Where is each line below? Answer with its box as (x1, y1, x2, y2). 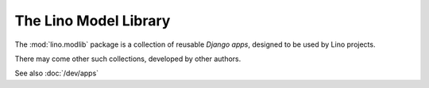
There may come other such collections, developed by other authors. (14, 54, 242, 63)
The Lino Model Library (14, 12, 171, 29)
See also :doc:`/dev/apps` (14, 68, 99, 78)
